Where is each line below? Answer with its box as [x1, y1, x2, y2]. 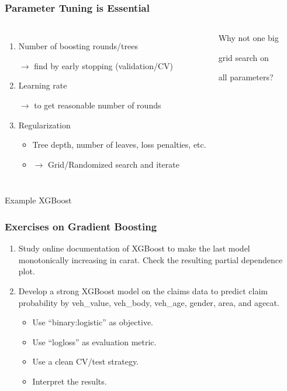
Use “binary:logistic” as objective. [32, 316, 153, 328]
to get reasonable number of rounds [34, 99, 161, 111]
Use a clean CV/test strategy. [32, 355, 139, 368]
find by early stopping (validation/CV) [34, 59, 173, 72]
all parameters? [218, 71, 274, 83]
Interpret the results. [32, 375, 107, 387]
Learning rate [18, 79, 67, 91]
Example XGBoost [5, 194, 72, 206]
